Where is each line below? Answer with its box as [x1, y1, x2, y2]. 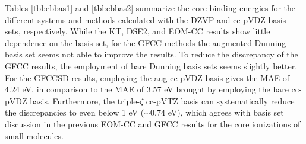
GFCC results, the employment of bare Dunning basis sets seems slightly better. [5, 59, 298, 72]
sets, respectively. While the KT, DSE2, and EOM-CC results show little [5, 25, 270, 37]
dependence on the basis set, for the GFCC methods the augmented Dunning [5, 36, 286, 49]
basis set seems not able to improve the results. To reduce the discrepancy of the [5, 48, 298, 60]
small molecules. [5, 129, 64, 142]
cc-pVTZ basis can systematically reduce [146, 94, 295, 107]
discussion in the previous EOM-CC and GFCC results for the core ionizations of [5, 117, 301, 130]
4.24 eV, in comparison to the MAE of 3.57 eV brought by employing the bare [5, 83, 289, 95]
